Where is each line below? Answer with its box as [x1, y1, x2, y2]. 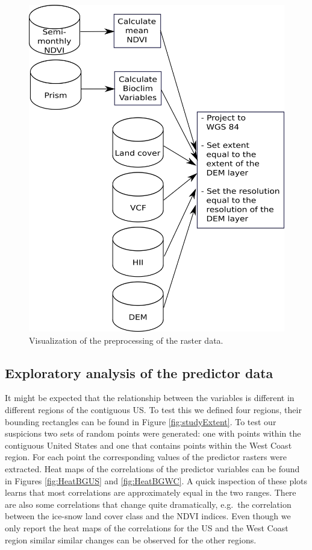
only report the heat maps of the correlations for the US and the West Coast [5, 521, 289, 534]
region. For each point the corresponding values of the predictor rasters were [5, 450, 287, 463]
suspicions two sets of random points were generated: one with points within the [5, 427, 301, 440]
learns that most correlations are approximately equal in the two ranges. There [5, 486, 296, 499]
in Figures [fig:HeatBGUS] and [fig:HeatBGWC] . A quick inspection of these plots [5, 474, 308, 487]
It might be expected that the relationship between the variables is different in [5, 391, 295, 404]
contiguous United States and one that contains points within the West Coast [5, 438, 292, 451]
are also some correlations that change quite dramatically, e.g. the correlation [5, 498, 292, 510]
